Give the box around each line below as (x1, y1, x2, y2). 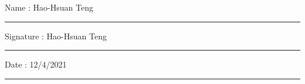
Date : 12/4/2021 (5, 58, 67, 70)
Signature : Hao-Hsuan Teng (5, 29, 107, 42)
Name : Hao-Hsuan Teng (5, 1, 93, 13)
